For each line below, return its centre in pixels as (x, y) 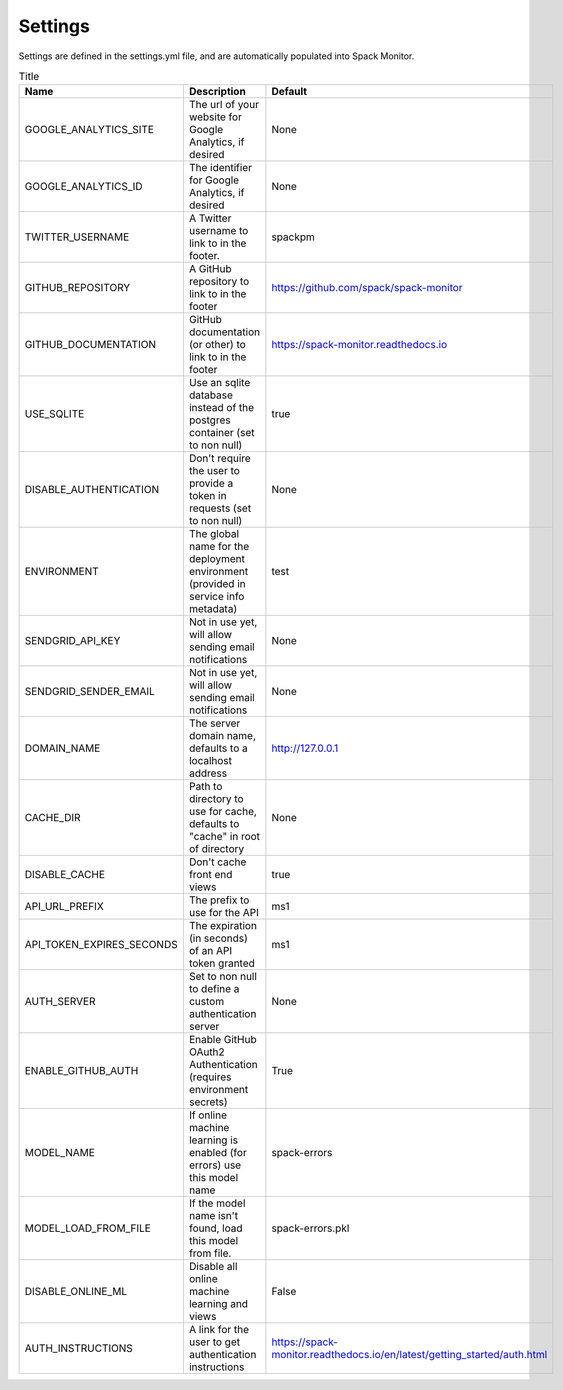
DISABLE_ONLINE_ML (76, 1292)
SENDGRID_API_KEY (72, 641)
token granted (221, 963)
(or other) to (217, 345)
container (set (221, 433)
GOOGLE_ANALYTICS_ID (84, 187)
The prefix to (219, 900)
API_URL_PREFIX (64, 907)
